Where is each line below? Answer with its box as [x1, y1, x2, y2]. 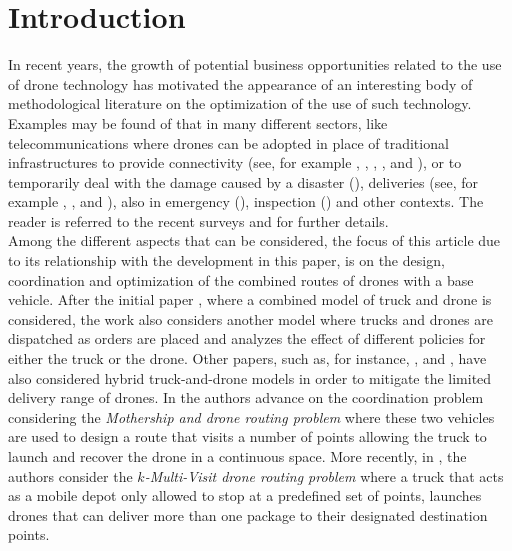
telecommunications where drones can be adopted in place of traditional [8, 132, 449, 153]
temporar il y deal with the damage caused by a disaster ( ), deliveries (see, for [8, 171, 478, 192]
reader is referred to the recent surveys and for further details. [8, 210, 389, 231]
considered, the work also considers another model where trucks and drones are [8, 308, 493, 329]
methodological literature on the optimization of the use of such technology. [8, 93, 472, 114]
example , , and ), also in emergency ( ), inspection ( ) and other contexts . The [8, 191, 484, 212]
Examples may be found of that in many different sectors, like [8, 112, 388, 133]
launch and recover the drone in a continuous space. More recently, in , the [8, 446, 467, 466]
